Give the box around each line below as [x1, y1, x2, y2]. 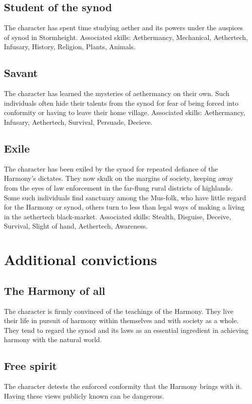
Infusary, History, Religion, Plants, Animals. [4, 41, 136, 52]
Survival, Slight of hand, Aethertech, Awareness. [4, 221, 148, 231]
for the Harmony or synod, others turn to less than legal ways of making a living [4, 202, 245, 212]
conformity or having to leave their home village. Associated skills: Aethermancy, [4, 107, 245, 117]
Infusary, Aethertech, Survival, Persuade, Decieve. [4, 116, 153, 127]
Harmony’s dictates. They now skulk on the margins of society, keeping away [4, 173, 233, 183]
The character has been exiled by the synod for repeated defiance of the [4, 163, 218, 173]
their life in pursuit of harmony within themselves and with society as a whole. [4, 315, 239, 326]
